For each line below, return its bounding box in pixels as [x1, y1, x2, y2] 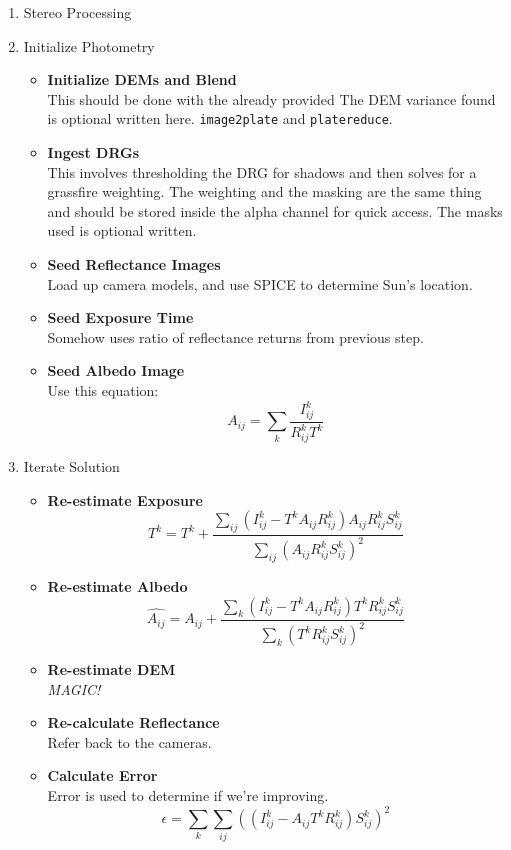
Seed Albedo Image [47, 360, 185, 381]
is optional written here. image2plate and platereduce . [47, 108, 393, 129]
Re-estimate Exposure [47, 489, 203, 510]
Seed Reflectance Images [47, 254, 221, 274]
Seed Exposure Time [47, 307, 194, 328]
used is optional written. [47, 220, 197, 241]
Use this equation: [47, 379, 159, 400]
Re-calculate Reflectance [47, 712, 220, 733]
